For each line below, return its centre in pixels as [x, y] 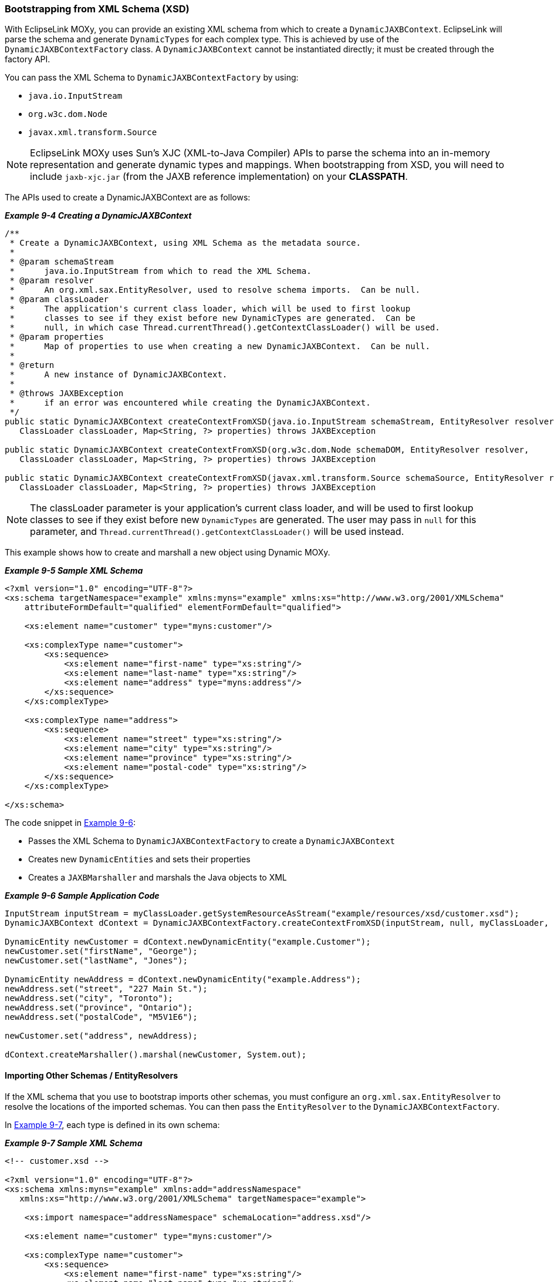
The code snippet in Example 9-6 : [70, 823]
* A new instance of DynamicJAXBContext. [119, 375]
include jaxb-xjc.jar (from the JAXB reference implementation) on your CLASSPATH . [219, 177]
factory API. [28, 59]
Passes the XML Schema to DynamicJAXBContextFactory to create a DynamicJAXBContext [212, 841]
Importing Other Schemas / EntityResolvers [91, 1075]
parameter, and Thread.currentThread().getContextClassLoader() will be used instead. [217, 532]
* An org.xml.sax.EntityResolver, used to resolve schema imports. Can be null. [215, 290]
